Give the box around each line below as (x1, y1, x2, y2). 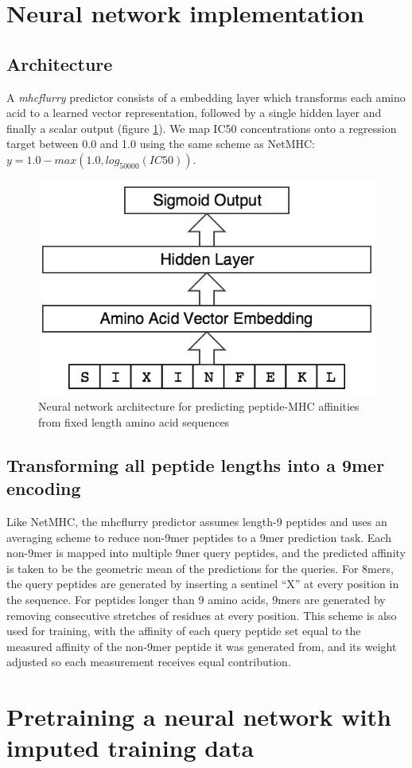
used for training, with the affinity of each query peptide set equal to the (6, 622, 361, 639)
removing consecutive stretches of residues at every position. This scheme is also (6, 606, 397, 623)
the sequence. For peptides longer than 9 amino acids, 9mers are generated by (6, 591, 386, 608)
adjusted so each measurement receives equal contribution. (6, 653, 291, 670)
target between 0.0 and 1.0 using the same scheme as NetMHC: (6, 135, 315, 152)
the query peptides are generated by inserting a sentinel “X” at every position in (6, 575, 399, 592)
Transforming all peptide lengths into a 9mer (6, 452, 385, 477)
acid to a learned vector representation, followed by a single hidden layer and (6, 104, 382, 121)
